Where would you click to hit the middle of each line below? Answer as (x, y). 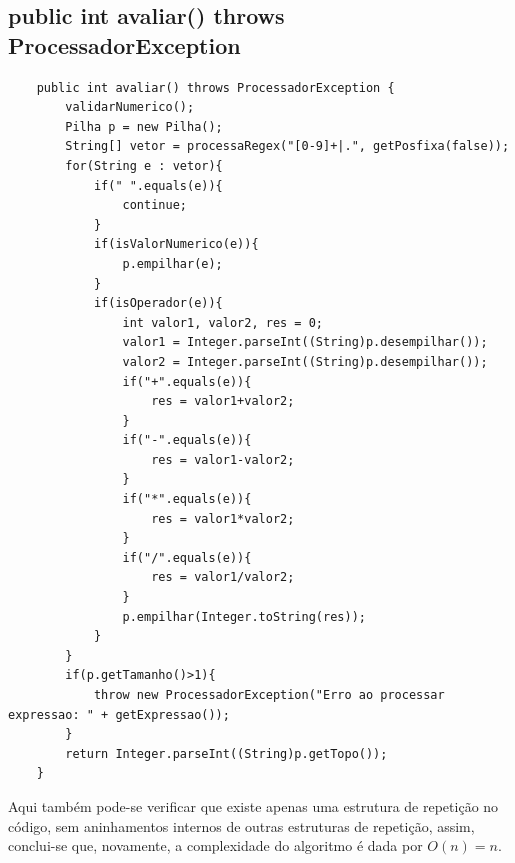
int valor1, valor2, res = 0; (222, 322)
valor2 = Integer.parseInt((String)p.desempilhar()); (305, 361)
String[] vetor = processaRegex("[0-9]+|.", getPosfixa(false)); (287, 146)
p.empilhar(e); (172, 263)
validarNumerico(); (130, 107)
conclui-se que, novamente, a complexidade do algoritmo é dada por (215, 845)
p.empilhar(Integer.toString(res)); (244, 616)
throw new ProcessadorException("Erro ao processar (269, 695)
